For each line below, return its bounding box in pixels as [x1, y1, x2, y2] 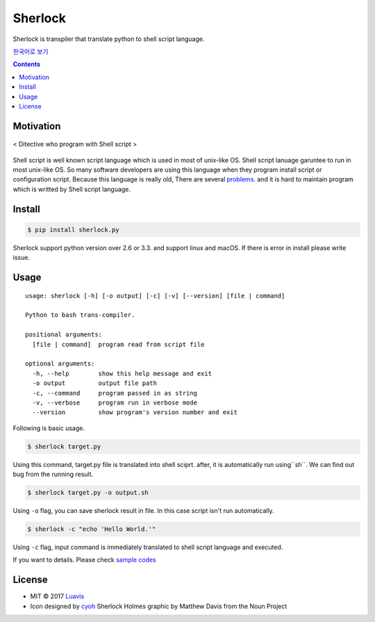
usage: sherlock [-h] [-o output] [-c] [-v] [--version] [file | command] [25, 292, 285, 300]
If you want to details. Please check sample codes [12, 556, 156, 564]
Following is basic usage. [12, 424, 85, 432]
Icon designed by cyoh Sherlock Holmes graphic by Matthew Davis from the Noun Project [30, 602, 287, 610]
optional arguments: [25, 360, 95, 368]
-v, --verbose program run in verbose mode [32, 398, 198, 407]
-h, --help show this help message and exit [32, 369, 212, 377]
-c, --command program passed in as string [32, 389, 198, 397]
